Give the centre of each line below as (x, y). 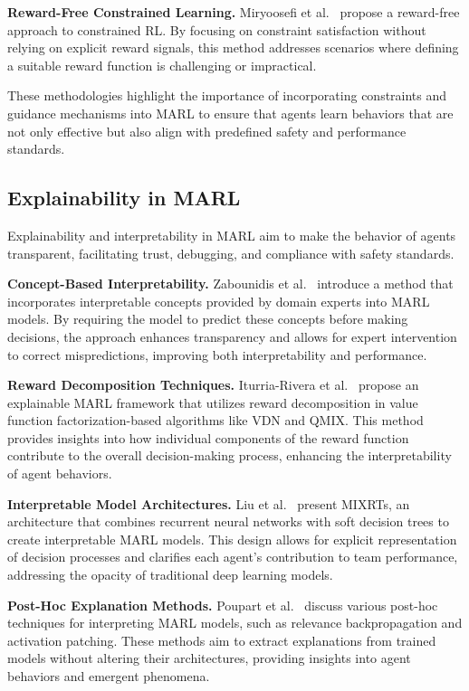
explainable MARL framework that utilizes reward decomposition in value (213, 402)
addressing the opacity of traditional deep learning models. (170, 575)
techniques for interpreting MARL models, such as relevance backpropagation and (235, 623)
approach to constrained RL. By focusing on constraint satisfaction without (217, 29)
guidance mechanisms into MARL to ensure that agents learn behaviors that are (230, 113)
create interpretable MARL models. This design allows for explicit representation (232, 539)
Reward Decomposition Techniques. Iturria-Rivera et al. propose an (213, 385)
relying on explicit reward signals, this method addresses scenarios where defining (233, 47)
